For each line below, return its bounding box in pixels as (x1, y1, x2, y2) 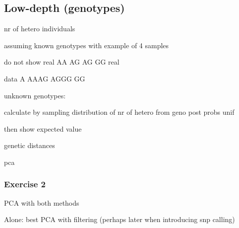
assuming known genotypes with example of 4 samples (4, 40, 169, 50)
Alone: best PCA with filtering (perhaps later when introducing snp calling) (4, 214, 235, 225)
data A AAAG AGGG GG (4, 73, 85, 83)
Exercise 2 (4, 178, 46, 190)
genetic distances (4, 140, 55, 151)
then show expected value (4, 123, 82, 134)
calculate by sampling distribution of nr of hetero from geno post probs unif (4, 107, 235, 117)
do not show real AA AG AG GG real (4, 57, 119, 67)
